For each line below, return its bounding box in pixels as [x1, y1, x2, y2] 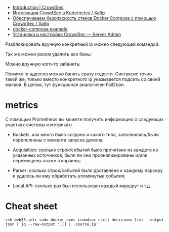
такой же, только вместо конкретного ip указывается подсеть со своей [5, 76, 160, 82]
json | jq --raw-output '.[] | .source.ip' [5, 221, 99, 227]
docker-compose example [12, 26, 68, 32]
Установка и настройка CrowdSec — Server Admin [12, 32, 121, 37]
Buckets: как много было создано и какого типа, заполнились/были [12, 131, 159, 137]
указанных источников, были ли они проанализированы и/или [12, 152, 148, 158]
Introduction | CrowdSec [12, 5, 64, 10]
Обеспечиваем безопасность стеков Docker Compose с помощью [12, 15, 156, 21]
